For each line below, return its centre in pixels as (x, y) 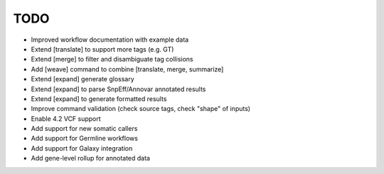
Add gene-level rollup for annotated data (91, 158)
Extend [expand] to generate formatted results (99, 98)
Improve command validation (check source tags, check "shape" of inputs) (141, 109)
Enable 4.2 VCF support (66, 118)
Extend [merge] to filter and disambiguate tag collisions (112, 59)
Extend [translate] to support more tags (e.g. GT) (102, 49)
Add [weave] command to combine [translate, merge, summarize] (127, 69)
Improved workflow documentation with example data (110, 40)
